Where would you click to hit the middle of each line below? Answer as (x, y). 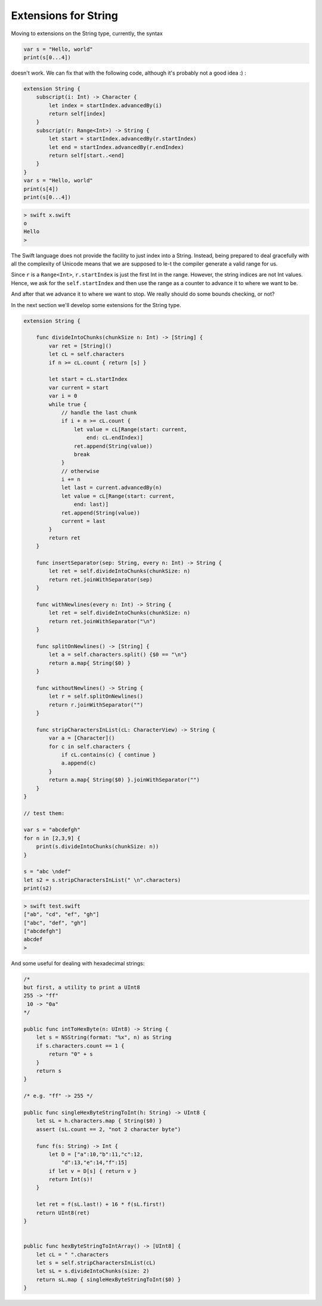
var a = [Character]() (82, 738)
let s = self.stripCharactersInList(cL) (96, 1262)
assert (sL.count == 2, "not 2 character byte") (109, 1129)
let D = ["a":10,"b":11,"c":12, (96, 1154)
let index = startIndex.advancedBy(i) (105, 105)
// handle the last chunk (99, 412)
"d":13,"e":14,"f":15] (94, 1163)
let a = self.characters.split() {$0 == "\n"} (118, 655)
